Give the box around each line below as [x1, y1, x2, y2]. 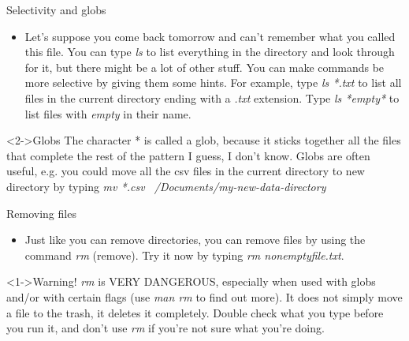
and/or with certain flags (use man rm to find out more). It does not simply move [6, 288, 403, 305]
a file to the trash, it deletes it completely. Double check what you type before [6, 304, 384, 320]
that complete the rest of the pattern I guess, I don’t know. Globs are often [6, 147, 370, 163]
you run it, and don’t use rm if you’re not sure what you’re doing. [6, 320, 325, 336]
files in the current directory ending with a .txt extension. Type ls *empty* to [24, 89, 400, 106]
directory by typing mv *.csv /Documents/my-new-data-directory [6, 178, 326, 194]
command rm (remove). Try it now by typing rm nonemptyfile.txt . [24, 246, 344, 263]
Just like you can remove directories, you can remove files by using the [24, 231, 366, 248]
